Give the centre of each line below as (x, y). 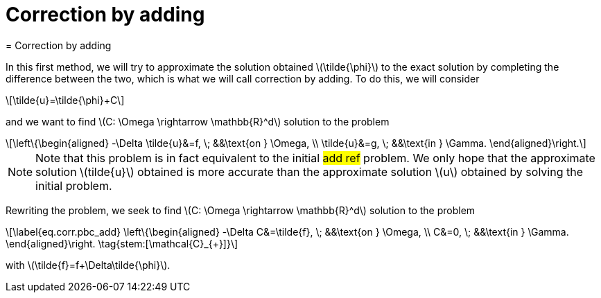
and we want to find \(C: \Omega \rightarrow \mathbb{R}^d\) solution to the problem (198, 121)
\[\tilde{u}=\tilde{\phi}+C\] (65, 100)
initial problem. (74, 185)
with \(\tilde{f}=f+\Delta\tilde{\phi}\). (88, 265)
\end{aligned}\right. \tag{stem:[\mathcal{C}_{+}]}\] (122, 243)
